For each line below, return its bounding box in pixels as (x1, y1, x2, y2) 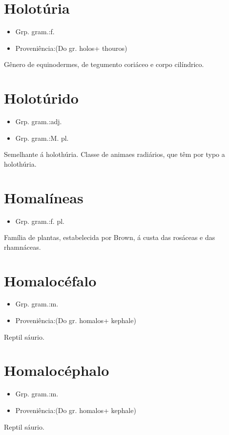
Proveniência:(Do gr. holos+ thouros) (15, 43, 127, 53)
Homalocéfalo (4, 270, 97, 290)
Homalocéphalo (4, 360, 109, 380)
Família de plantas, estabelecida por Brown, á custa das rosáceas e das (4, 232, 215, 242)
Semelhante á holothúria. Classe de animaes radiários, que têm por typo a (4, 149, 225, 159)
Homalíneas (4, 187, 83, 207)
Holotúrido (4, 88, 79, 108)
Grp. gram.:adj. (15, 116, 62, 127)
